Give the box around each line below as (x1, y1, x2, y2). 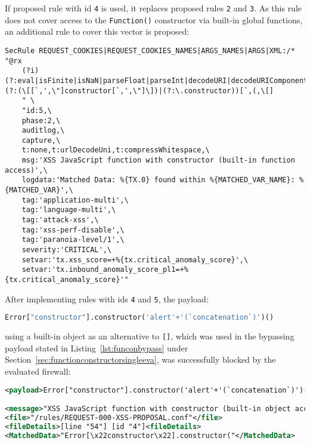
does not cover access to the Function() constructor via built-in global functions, (5, 13, 303, 26)
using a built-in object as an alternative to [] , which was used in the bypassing (5, 330, 294, 342)
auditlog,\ (21, 126, 65, 135)
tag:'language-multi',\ (21, 206, 116, 215)
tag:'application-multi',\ (21, 195, 129, 204)
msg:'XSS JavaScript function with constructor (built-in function (21, 156, 295, 165)
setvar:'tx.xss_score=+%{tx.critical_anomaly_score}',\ (21, 255, 249, 264)
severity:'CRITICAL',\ (21, 246, 111, 255)
